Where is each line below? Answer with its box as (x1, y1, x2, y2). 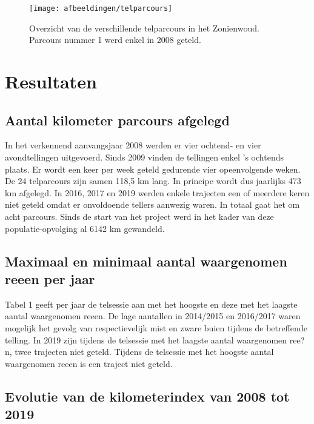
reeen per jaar (5, 269, 95, 288)
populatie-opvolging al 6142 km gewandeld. (5, 222, 165, 234)
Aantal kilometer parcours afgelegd (5, 110, 230, 129)
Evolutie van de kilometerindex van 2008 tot (5, 386, 290, 405)
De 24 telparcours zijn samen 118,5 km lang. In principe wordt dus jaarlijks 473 (5, 174, 301, 187)
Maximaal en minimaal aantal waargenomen (5, 251, 287, 270)
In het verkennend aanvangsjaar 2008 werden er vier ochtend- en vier (5, 139, 261, 151)
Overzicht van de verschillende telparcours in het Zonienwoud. (29, 21, 259, 34)
